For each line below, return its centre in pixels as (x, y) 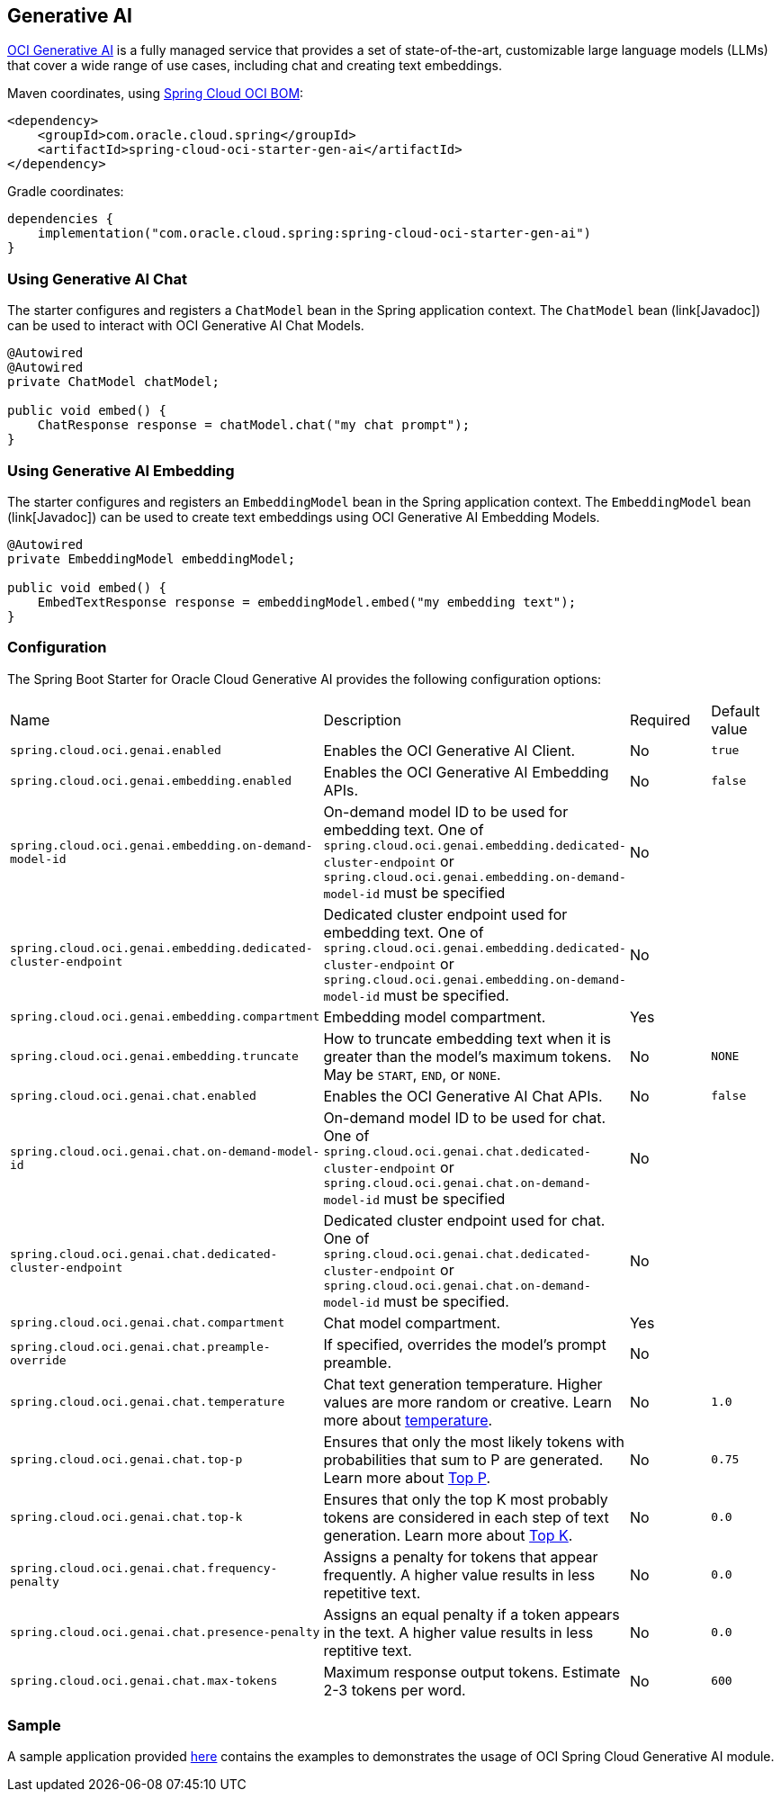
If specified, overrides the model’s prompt (465, 1344)
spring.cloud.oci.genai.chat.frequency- (144, 1568)
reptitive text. (368, 1650)
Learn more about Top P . (407, 1477)
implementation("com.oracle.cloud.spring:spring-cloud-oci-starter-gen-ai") (314, 234)
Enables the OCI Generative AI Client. (449, 750)
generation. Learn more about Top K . (448, 1535)
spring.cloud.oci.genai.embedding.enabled (151, 781)
